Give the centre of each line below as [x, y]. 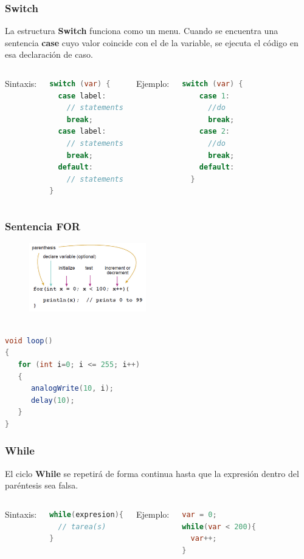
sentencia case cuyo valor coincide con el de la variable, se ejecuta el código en [152, 42]
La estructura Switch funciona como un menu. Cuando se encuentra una [142, 31]
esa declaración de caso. [49, 54]
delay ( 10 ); [53, 400]
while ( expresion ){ [86, 514]
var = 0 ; [199, 514]
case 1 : [214, 96]
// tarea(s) [82, 526]
